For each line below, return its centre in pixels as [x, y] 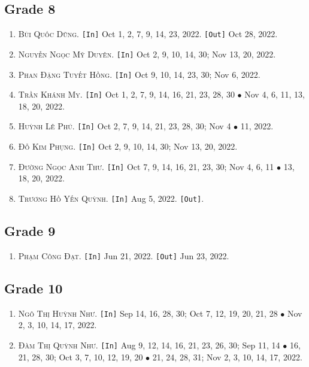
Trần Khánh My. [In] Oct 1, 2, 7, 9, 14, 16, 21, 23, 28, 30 [126, 94]
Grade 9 [30, 231]
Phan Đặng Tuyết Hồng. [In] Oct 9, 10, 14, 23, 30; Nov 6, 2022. [139, 74]
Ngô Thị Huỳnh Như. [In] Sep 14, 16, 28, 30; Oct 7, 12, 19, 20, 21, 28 [148, 313]
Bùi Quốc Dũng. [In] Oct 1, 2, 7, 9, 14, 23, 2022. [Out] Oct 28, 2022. [148, 34]
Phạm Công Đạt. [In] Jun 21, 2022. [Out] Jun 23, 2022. [124, 255]
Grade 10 [34, 288]
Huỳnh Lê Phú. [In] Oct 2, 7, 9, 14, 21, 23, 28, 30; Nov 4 [125, 126]
